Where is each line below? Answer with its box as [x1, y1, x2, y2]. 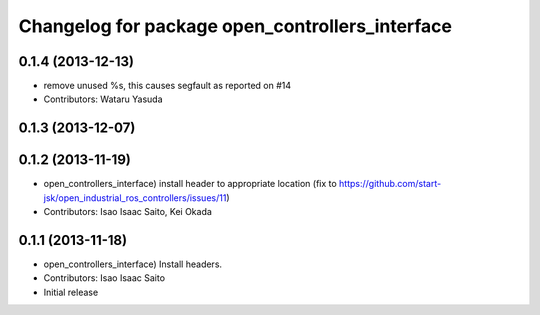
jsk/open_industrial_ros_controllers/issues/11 [43, 191, 227, 204]
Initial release [43, 286, 99, 298]
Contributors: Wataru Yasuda [43, 93, 164, 105]
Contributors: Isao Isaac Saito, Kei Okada [43, 206, 212, 218]
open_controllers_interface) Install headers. [43, 258, 223, 270]
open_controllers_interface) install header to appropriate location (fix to [43, 178, 337, 190]
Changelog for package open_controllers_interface [18, 15, 453, 37]
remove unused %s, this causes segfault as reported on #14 [43, 80, 292, 92]
